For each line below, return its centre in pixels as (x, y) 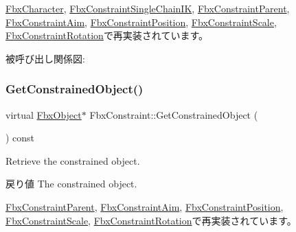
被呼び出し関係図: (45, 58)
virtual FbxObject (44, 114)
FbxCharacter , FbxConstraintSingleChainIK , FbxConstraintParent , (148, 8)
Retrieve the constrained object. (73, 160)
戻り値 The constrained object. (71, 184)
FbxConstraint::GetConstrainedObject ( (174, 114)
